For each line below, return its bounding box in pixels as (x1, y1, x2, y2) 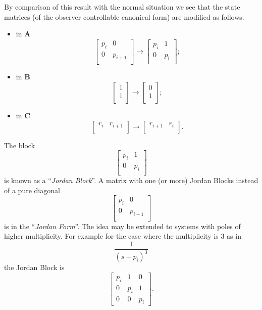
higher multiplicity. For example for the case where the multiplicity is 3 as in (4, 231, 241, 241)
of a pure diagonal (4, 185, 60, 195)
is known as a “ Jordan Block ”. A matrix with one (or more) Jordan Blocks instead (4, 174, 258, 185)
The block (4, 140, 35, 150)
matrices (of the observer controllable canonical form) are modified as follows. (4, 11, 244, 22)
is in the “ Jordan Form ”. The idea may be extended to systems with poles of (4, 220, 241, 231)
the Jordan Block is (4, 262, 65, 273)
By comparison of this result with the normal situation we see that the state (4, 2, 240, 12)
